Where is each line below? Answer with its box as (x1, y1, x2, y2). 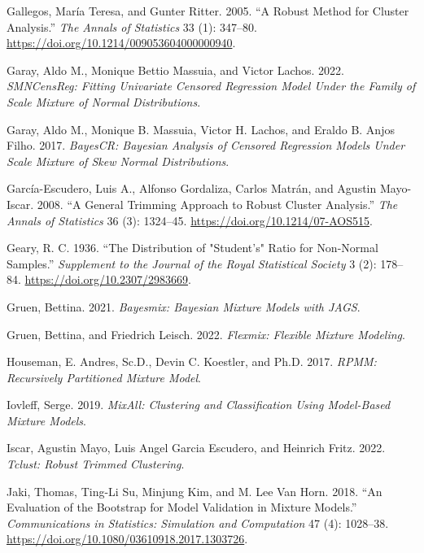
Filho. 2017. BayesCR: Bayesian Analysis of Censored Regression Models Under (7, 137, 405, 154)
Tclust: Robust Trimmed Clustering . (7, 455, 185, 472)
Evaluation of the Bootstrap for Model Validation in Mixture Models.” (7, 499, 357, 516)
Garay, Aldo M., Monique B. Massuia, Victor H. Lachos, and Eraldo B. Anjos (7, 120, 395, 137)
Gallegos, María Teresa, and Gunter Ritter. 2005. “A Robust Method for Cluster (7, 2, 409, 19)
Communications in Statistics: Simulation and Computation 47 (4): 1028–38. (7, 514, 389, 531)
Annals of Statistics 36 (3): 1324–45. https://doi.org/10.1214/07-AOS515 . (7, 211, 373, 229)
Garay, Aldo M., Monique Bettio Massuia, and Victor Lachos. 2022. (7, 61, 344, 78)
